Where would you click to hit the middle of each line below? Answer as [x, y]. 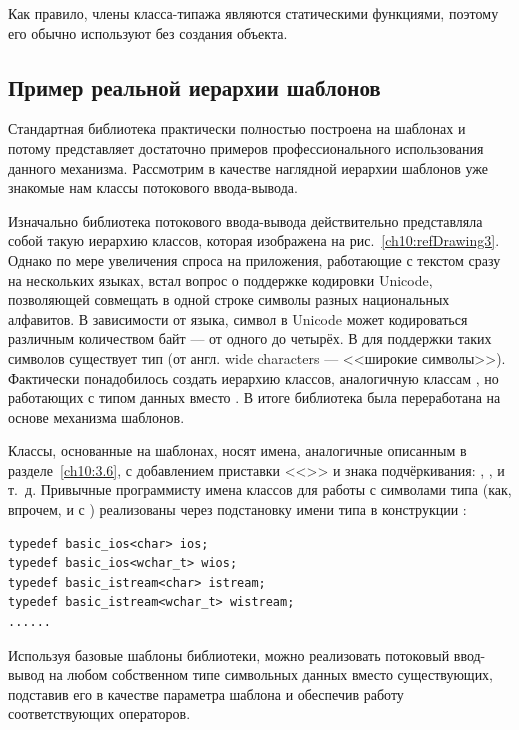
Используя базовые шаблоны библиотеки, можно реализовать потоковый [229, 654]
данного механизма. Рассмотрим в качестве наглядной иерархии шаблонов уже [248, 167]
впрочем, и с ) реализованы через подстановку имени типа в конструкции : [237, 509]
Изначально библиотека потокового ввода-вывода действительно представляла [245, 220]
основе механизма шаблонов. [96, 416]
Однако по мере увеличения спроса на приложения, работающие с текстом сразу [254, 259]
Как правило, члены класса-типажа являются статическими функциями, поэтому [253, 13]
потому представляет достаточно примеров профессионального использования [246, 147]
